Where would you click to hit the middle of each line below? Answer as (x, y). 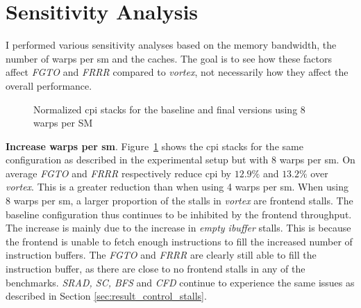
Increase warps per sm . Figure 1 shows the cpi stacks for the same (154, 146)
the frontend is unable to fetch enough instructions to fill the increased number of (179, 241)
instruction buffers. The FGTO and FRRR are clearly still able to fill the (161, 255)
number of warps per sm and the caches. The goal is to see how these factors (169, 58)
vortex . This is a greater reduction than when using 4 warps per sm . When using (177, 187)
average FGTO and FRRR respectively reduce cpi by (118, 173)
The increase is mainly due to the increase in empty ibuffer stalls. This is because (178, 228)
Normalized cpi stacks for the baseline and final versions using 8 (169, 109)
